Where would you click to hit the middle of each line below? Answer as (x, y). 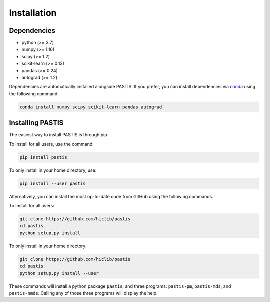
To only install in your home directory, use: (53, 170)
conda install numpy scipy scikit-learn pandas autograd (91, 107)
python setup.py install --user (59, 273)
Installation (33, 13)
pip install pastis (43, 157)
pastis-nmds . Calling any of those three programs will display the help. (83, 293)
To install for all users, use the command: (52, 144)
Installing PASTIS (36, 123)
